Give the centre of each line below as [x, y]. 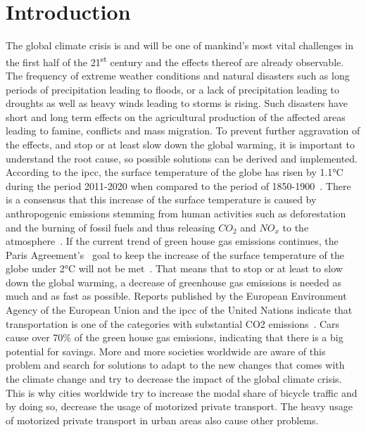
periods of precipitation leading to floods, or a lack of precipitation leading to [173, 89]
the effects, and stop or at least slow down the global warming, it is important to [180, 144]
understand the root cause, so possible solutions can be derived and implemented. [182, 158]
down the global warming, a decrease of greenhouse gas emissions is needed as [174, 282]
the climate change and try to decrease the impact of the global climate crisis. [174, 379]
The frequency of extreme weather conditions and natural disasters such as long [178, 75]
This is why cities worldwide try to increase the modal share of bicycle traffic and [182, 392]
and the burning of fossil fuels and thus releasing [111, 227]
